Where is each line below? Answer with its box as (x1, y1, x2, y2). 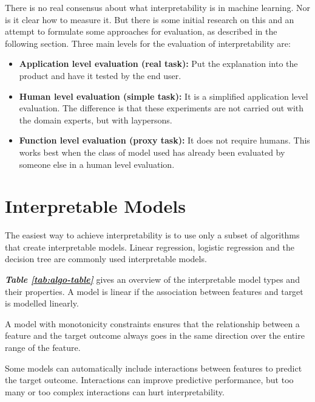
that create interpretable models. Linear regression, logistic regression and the (5, 240, 294, 253)
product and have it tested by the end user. (19, 69, 181, 81)
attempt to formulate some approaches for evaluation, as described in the (5, 25, 277, 38)
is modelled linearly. (5, 297, 79, 310)
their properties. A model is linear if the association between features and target (5, 285, 303, 297)
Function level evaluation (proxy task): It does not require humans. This (19, 134, 310, 147)
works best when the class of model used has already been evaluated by (19, 145, 285, 158)
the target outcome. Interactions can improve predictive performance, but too (5, 373, 294, 386)
